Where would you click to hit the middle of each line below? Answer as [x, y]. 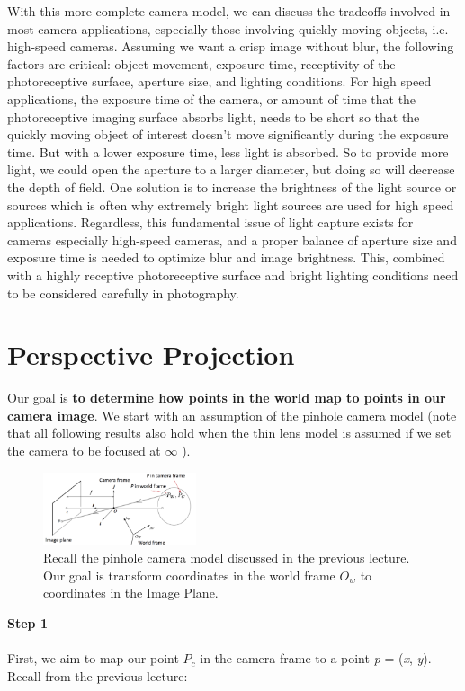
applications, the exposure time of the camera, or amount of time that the [212, 98]
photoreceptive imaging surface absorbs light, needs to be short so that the [214, 116]
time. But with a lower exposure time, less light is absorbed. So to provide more [228, 151]
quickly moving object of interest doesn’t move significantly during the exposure [228, 134]
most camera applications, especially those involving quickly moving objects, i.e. [228, 28]
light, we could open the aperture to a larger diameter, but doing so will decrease [231, 169]
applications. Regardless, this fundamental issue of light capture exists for [210, 222]
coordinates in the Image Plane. [131, 593]
